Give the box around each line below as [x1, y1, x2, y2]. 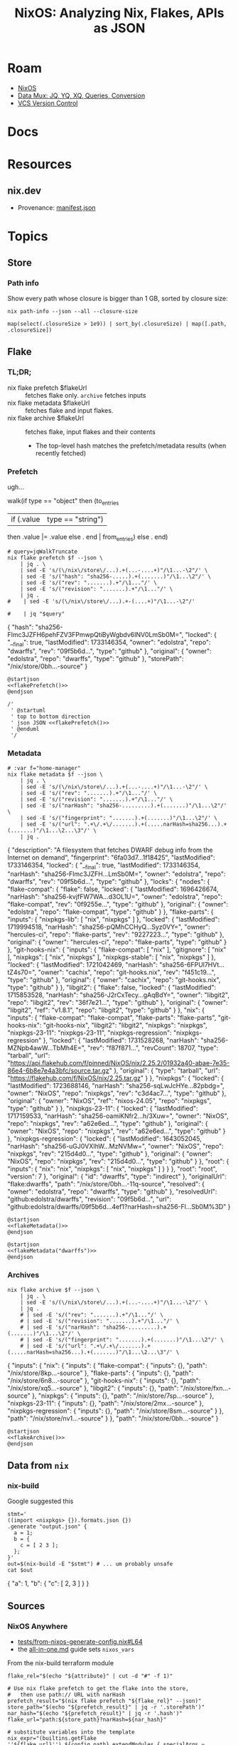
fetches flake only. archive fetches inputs [25, 391, 146, 399]
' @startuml [10, 707, 46, 715]
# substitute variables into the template [7, 1729, 135, 1736]
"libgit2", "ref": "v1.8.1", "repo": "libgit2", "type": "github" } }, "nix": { [7, 1006, 205, 1015]
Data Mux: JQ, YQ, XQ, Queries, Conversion [17, 91, 146, 100]
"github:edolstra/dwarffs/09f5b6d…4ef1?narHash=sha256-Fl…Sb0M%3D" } [7, 1203, 231, 1211]
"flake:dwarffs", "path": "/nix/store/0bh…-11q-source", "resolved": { [7, 1180, 205, 1188]
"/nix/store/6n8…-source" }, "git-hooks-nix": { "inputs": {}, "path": [7, 1376, 201, 1385]
